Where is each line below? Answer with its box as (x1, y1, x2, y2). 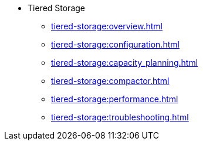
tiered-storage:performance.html (51, 94, 178, 104)
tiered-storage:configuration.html (51, 39, 180, 49)
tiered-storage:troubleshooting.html (51, 112, 189, 122)
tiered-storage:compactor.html (51, 76, 170, 86)
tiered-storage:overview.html (51, 21, 163, 31)
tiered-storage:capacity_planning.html (51, 58, 198, 68)
